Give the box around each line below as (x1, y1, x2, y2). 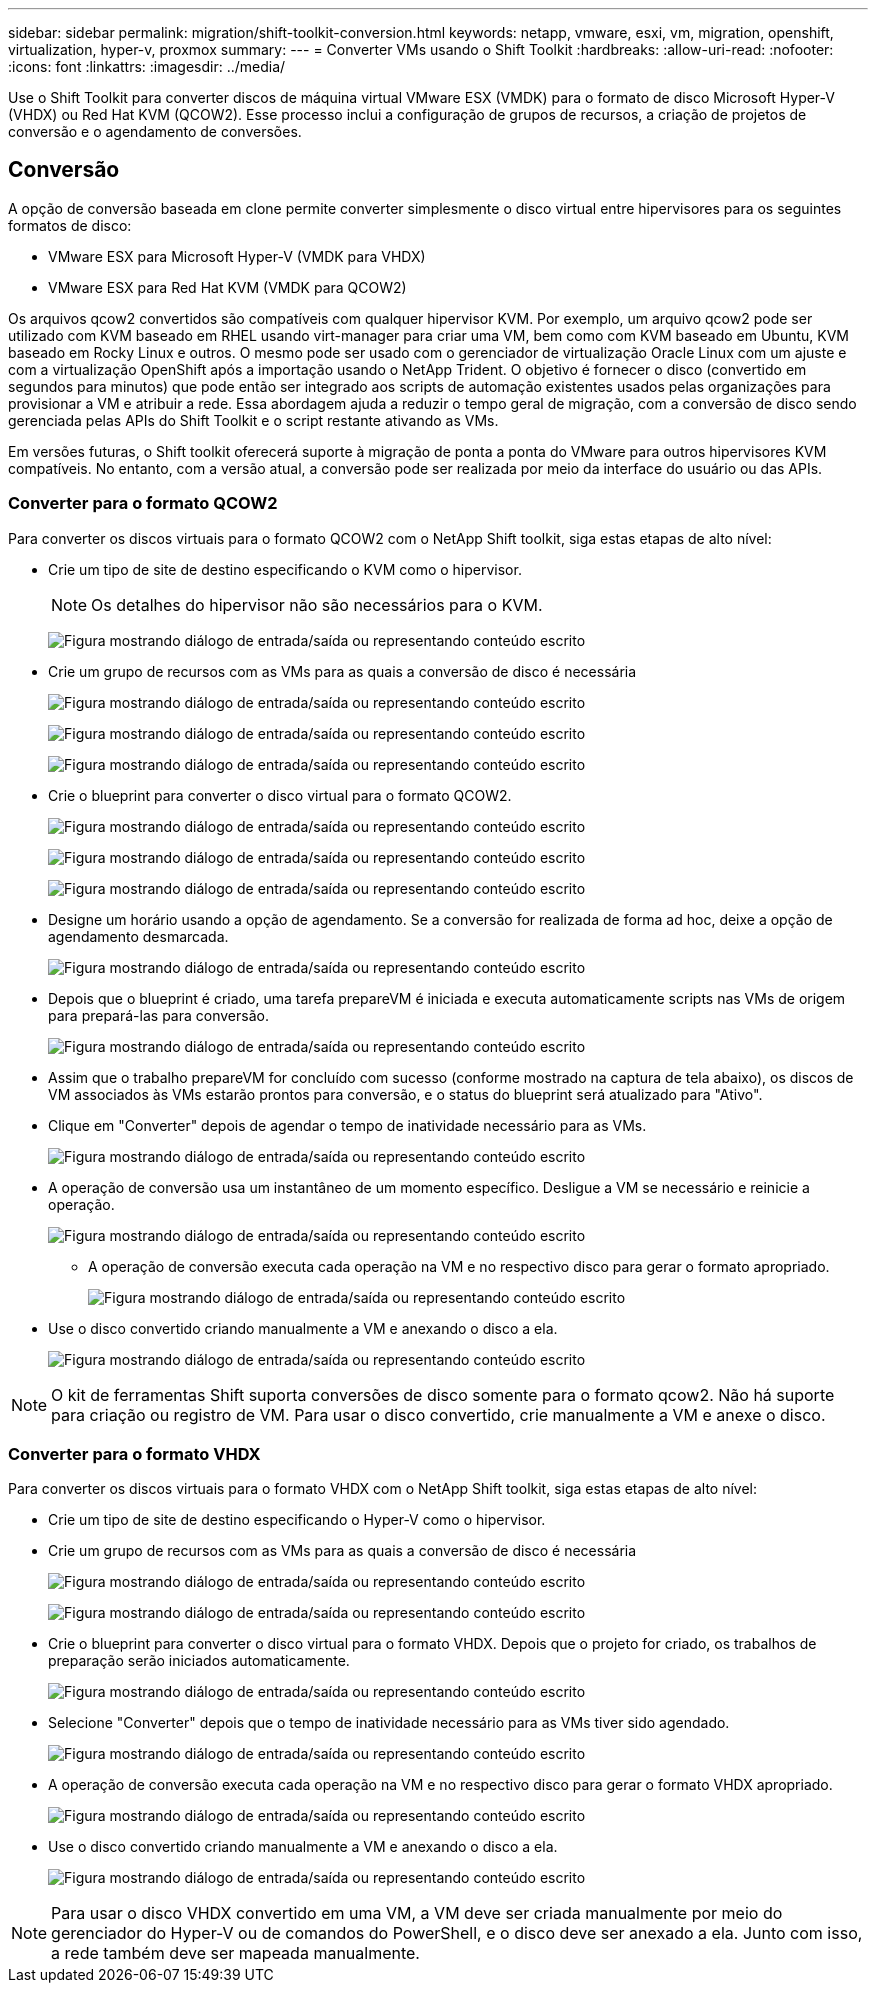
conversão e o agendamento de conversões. (8, 123, 302, 140)
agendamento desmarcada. (48, 927, 229, 945)
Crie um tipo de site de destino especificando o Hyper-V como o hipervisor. (48, 1511, 546, 1529)
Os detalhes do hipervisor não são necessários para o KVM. (91, 594, 543, 615)
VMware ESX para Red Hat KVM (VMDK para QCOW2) (48, 278, 407, 296)
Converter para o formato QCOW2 (8, 493, 278, 514)
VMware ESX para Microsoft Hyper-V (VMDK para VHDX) (48, 247, 426, 265)
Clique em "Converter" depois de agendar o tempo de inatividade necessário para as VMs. (48, 1116, 647, 1134)
